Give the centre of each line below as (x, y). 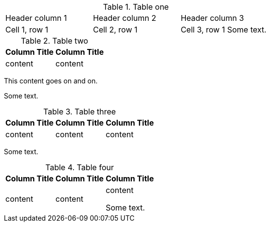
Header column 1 (36, 18)
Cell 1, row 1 (27, 30)
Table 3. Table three (80, 112)
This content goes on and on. (51, 81)
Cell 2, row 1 (115, 30)
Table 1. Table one (136, 7)
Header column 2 (125, 18)
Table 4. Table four (80, 167)
